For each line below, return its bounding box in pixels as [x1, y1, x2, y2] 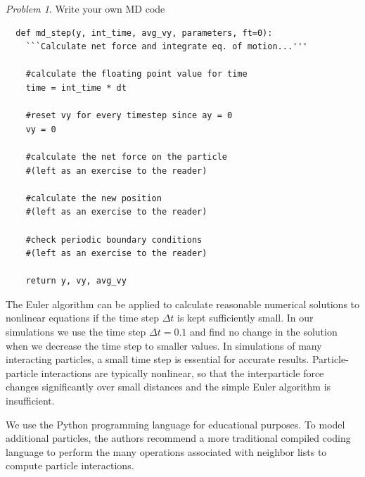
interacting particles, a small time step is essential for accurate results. [6, 352, 309, 367]
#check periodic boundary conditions [25, 234, 203, 245]
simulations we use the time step [6, 324, 146, 339]
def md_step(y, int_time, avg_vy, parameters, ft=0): [15, 27, 273, 38]
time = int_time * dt [25, 82, 127, 93]
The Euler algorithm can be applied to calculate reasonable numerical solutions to [6, 296, 360, 311]
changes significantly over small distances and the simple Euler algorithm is [6, 379, 331, 394]
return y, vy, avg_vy [25, 276, 127, 286]
